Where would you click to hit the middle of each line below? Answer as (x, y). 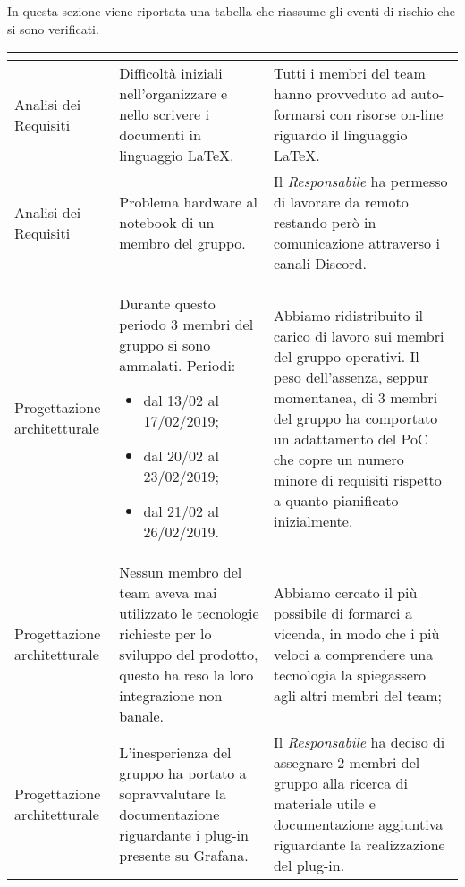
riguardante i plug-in (184, 834)
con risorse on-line (386, 114)
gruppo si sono (165, 345)
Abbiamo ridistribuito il (348, 315)
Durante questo (167, 304)
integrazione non (171, 696)
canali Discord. (320, 264)
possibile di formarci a (342, 613)
